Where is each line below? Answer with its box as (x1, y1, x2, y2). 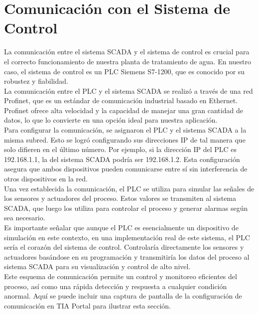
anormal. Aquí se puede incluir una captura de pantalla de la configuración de (4, 291, 242, 301)
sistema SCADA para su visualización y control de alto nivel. (4, 261, 191, 272)
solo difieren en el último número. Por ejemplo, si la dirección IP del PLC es (4, 144, 237, 155)
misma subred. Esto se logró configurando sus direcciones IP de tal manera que (4, 134, 246, 145)
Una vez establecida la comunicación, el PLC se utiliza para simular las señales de (4, 183, 255, 193)
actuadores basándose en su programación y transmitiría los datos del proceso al (4, 251, 250, 262)
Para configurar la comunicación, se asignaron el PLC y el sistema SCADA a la (4, 125, 247, 135)
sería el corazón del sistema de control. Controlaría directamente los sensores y (4, 242, 244, 252)
